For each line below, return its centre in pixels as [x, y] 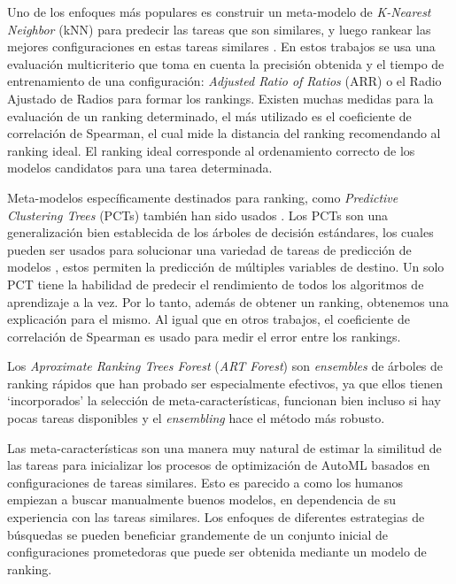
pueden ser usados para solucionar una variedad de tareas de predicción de [209, 249]
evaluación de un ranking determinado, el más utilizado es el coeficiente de [209, 115]
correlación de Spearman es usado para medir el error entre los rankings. [204, 336]
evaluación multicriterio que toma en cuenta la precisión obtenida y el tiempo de [226, 63]
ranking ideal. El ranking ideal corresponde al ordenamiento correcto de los [211, 150]
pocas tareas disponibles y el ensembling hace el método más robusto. [196, 418]
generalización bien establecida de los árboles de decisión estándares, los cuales [220, 232]
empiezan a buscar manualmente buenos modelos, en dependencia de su [201, 499]
